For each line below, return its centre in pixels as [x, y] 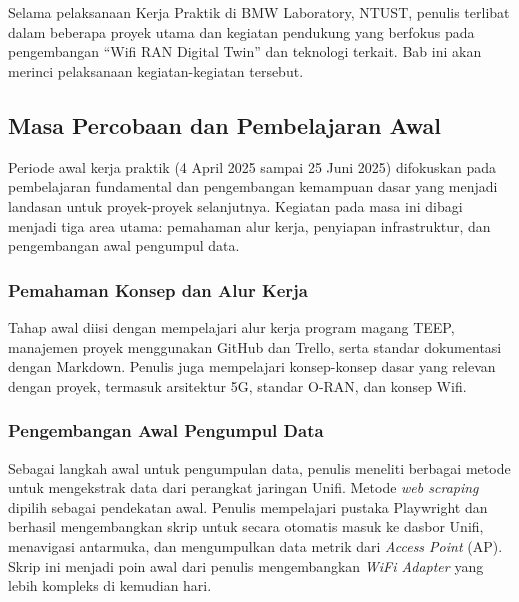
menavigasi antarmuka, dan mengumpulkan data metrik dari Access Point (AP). [255, 545]
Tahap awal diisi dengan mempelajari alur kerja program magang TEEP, [231, 326]
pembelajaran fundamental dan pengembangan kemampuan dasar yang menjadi [253, 186]
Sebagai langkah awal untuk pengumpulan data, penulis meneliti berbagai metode [259, 467]
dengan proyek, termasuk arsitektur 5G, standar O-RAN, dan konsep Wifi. [237, 385]
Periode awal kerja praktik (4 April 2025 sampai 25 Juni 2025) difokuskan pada [252, 166]
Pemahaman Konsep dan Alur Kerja [158, 289]
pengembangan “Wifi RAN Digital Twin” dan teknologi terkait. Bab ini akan [245, 51]
